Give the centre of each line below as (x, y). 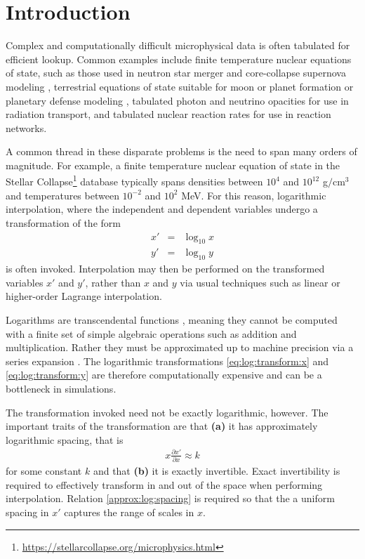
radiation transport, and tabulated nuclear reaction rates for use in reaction (168, 114)
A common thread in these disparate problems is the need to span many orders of (181, 151)
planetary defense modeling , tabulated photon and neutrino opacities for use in (177, 100)
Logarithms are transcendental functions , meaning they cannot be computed (172, 319)
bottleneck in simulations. (61, 388)
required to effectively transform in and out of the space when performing (164, 484)
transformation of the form (63, 222)
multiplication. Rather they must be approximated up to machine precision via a (180, 347)
